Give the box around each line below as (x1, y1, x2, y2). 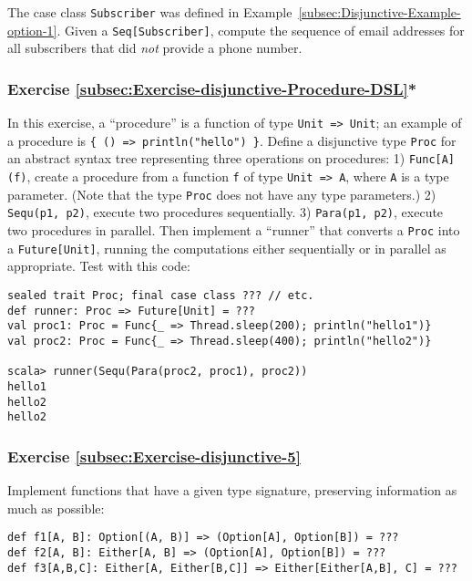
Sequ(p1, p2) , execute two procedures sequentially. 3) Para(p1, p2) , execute (7, 202, 444, 222)
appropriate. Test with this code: (7, 256, 190, 275)
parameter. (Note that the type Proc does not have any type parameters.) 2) (7, 184, 436, 203)
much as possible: (7, 498, 105, 517)
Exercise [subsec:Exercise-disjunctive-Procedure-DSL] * (7, 77, 417, 99)
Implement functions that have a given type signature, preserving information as (7, 481, 457, 500)
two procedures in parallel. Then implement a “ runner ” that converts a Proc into (7, 221, 460, 240)
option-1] (7, 20, 57, 39)
